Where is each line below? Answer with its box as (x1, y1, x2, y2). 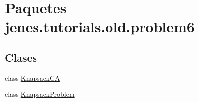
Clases (5, 50, 37, 65)
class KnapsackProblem (5, 89, 75, 99)
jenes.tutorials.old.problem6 (5, 17, 195, 36)
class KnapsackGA (5, 72, 60, 83)
